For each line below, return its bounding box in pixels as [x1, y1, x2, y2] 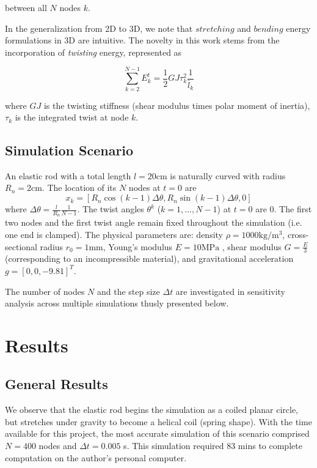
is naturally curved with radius [170, 169, 286, 182]
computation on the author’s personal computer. [5, 451, 187, 464]
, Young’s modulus [103, 240, 173, 253]
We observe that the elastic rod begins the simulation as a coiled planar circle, [5, 403, 299, 416]
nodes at [128, 181, 161, 194]
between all [5, 1, 47, 13]
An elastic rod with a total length [5, 169, 131, 182]
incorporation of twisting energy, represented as [5, 45, 182, 58]
